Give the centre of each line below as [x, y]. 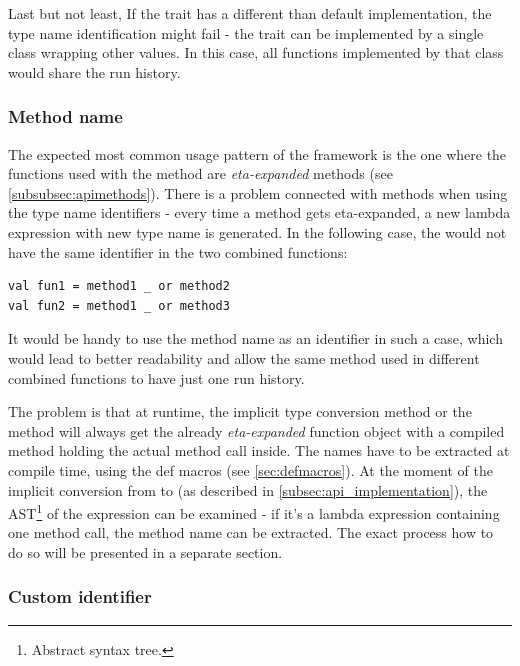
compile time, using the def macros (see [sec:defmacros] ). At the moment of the [250, 469]
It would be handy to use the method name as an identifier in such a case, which [255, 338]
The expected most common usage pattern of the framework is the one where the [257, 153]
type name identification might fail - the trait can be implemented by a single [246, 32]
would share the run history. [94, 71]
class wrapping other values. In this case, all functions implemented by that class [256, 52]
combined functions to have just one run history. [156, 377]
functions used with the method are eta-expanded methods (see [200, 173]
